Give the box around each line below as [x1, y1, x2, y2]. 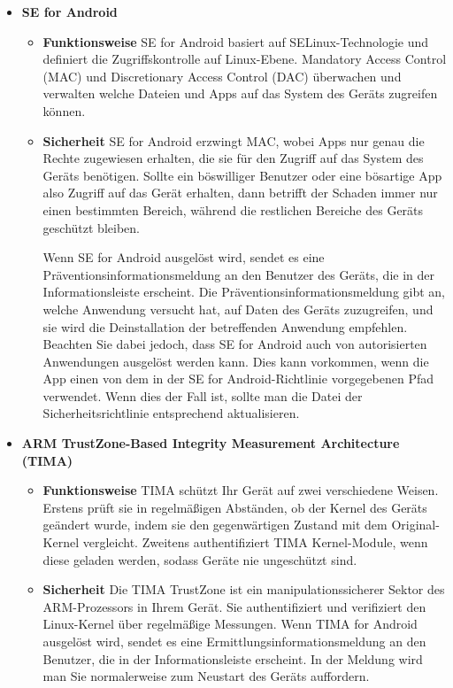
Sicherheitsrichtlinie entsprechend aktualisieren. [42, 404, 300, 422]
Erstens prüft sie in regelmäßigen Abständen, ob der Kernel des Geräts [42, 498, 427, 516]
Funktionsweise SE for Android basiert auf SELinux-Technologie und [42, 32, 429, 50]
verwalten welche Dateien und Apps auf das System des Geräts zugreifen [42, 84, 438, 103]
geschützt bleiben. [42, 218, 140, 236]
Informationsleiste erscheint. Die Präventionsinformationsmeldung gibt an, [42, 282, 446, 301]
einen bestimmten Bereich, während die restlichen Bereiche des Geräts [42, 200, 424, 219]
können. [42, 101, 86, 120]
